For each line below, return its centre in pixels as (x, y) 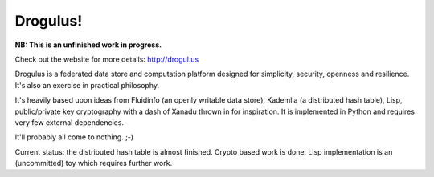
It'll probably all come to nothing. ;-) (74, 137)
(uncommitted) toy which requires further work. (94, 163)
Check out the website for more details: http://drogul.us (107, 59)
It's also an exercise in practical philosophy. (87, 85)
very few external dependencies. (70, 122)
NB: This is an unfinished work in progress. (88, 45)
